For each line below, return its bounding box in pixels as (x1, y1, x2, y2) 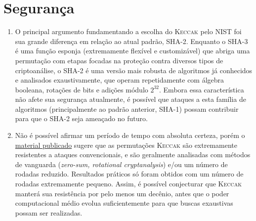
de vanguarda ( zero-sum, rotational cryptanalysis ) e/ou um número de (15, 159, 228, 169)
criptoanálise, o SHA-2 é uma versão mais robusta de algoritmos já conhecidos (15, 65, 253, 75)
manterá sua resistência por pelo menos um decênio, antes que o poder (15, 188, 229, 198)
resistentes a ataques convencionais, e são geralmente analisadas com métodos (15, 149, 251, 160)
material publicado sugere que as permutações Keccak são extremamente (15, 139, 238, 150)
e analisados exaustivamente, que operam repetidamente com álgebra (15, 75, 224, 85)
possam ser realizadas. (15, 207, 83, 218)
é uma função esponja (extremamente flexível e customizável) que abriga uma (15, 45, 250, 56)
